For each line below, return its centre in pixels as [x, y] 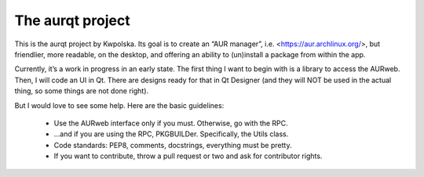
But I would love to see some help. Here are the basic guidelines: [119, 105]
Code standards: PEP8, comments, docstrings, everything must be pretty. [173, 145]
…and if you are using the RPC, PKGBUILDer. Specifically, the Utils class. [171, 134]
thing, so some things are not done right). [82, 91]
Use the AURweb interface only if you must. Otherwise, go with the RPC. [171, 123]
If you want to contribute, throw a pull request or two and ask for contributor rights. [188, 156]
